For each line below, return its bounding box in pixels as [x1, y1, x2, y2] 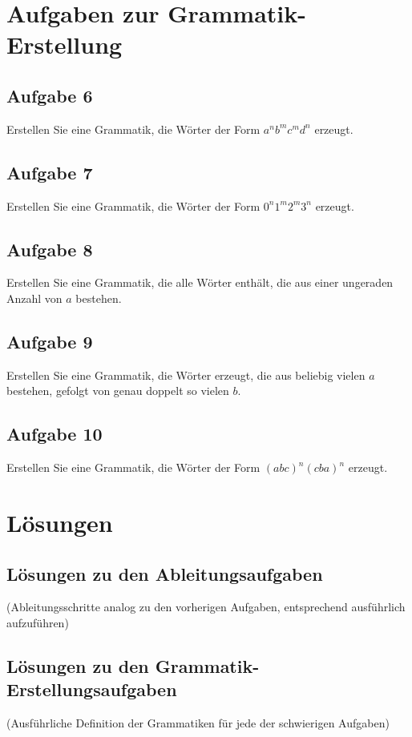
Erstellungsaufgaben [6, 677, 177, 702]
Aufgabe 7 [6, 159, 93, 184]
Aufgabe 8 [6, 236, 93, 261]
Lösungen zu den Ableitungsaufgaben [6, 561, 323, 586]
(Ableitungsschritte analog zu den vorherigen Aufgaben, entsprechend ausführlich [6, 598, 406, 615]
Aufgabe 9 [6, 328, 93, 353]
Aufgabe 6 [6, 83, 93, 107]
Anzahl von [6, 289, 63, 306]
